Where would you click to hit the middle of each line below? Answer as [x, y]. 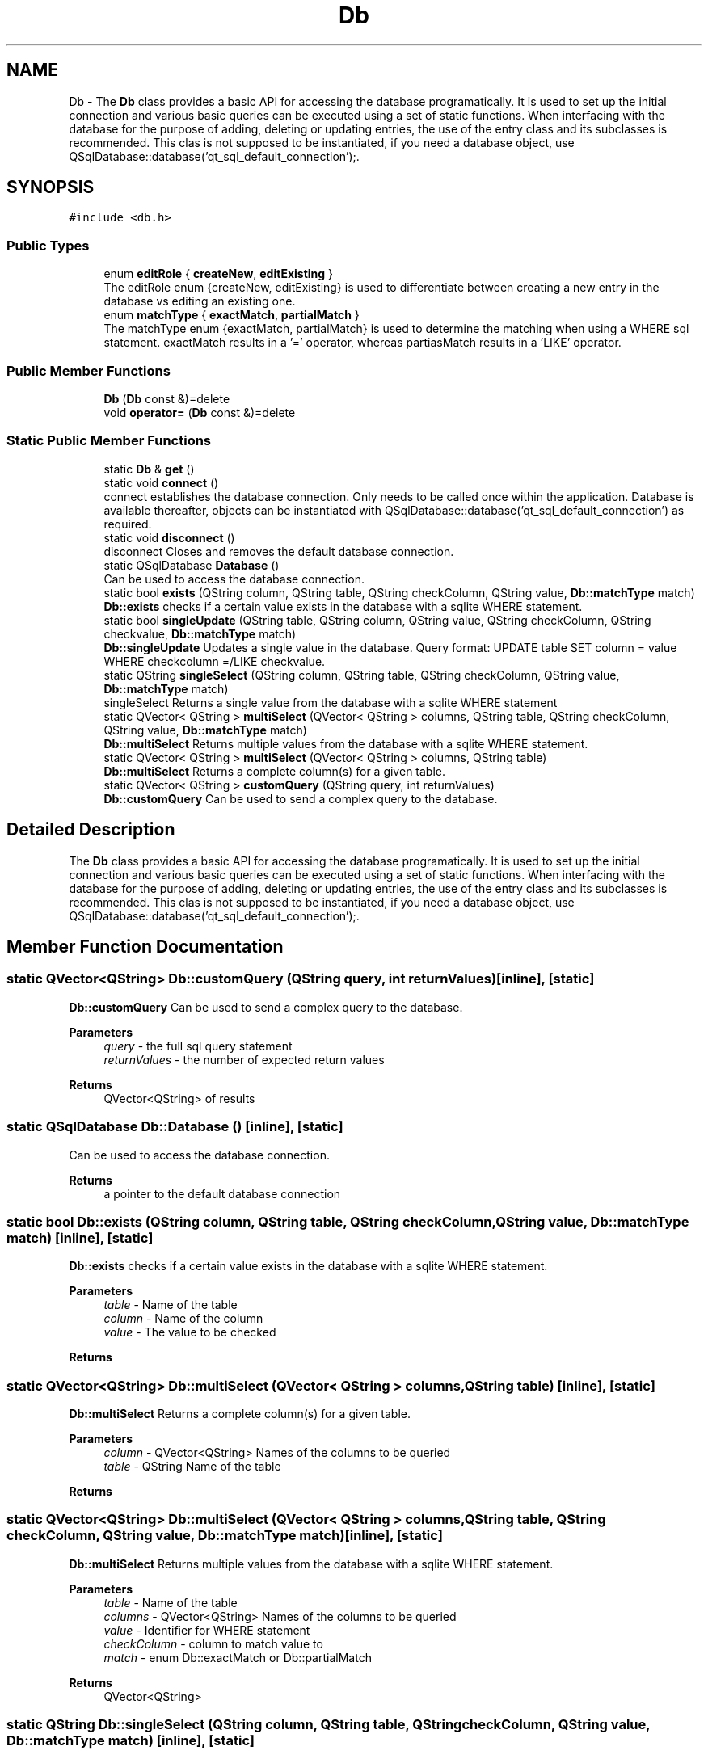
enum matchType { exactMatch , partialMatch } [232, 315]
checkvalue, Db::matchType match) [200, 633]
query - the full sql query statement [198, 1046]
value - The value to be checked [190, 1332]
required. [128, 524]
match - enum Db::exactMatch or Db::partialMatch [238, 1657]
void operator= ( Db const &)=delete [200, 412]
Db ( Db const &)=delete [167, 398]
